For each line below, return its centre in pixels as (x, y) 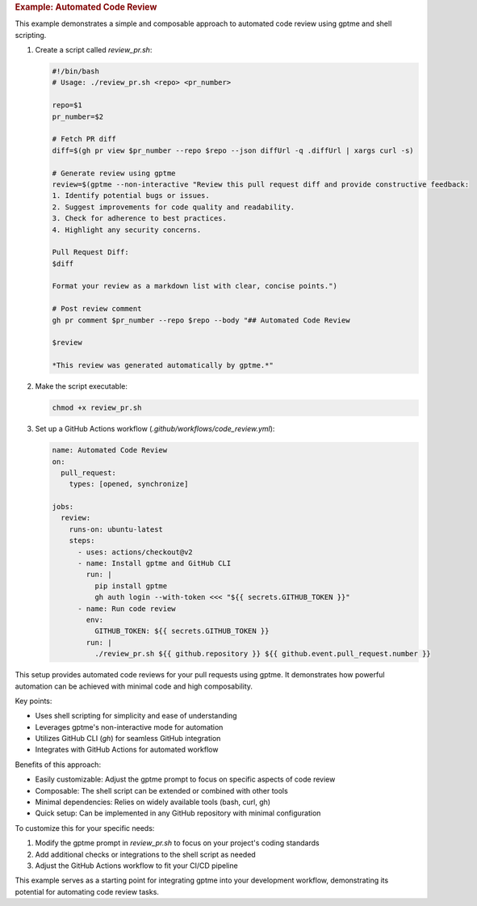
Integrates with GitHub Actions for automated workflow (127, 750)
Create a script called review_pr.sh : (94, 50)
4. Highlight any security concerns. (127, 230)
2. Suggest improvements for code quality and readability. (174, 207)
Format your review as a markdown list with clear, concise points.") (195, 286)
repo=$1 (67, 105)
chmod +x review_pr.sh (97, 408)
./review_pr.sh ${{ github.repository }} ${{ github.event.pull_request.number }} (262, 654)
